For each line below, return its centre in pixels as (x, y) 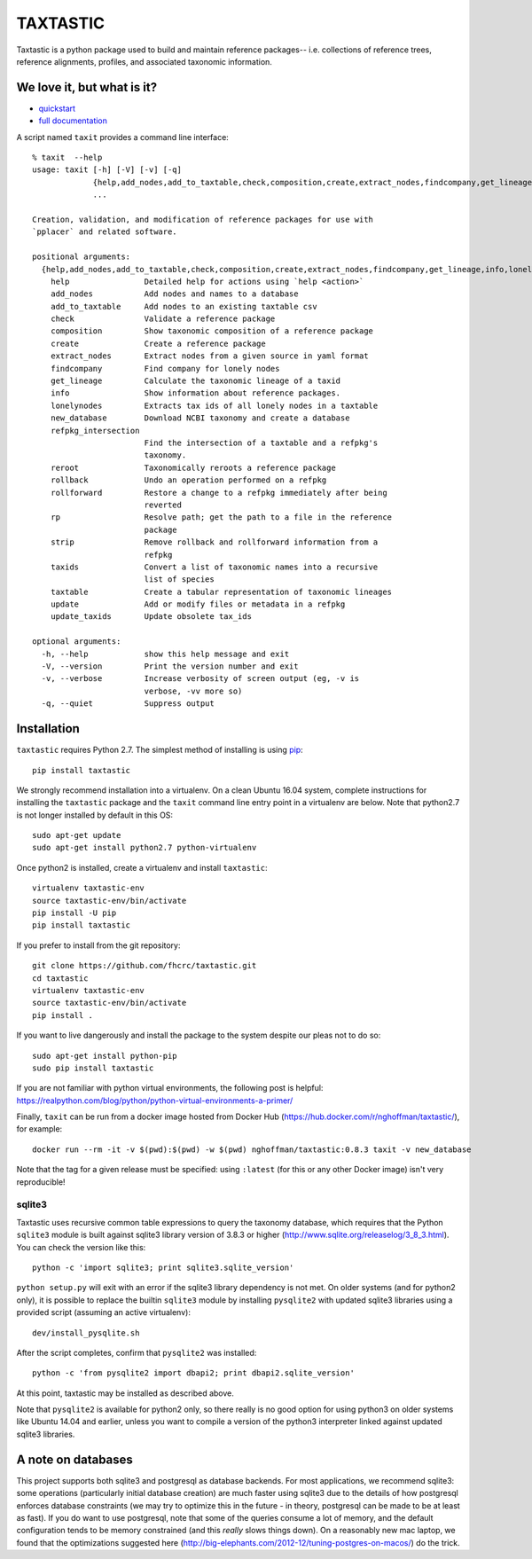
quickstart (57, 108)
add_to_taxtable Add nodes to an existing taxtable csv (184, 306)
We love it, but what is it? (87, 87)
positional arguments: (82, 257)
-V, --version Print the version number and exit (170, 666)
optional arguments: (77, 642)
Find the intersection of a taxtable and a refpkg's (261, 443)
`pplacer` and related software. (105, 232)
